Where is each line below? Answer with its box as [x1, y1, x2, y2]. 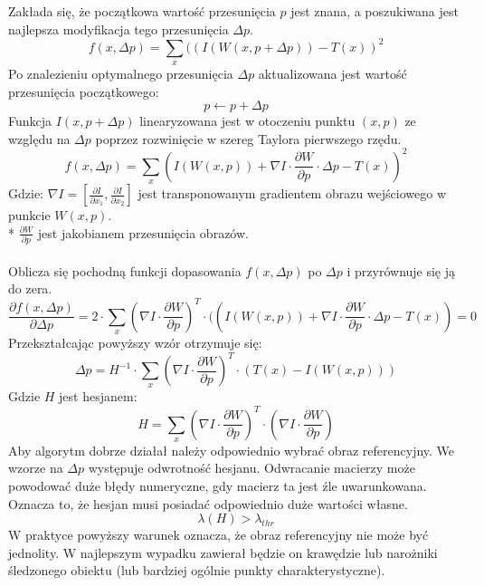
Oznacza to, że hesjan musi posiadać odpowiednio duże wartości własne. [8, 494, 408, 513]
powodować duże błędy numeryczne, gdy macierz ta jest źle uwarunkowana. [8, 476, 427, 495]
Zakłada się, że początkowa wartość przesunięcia [8, 2, 276, 20]
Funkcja [8, 111, 52, 130]
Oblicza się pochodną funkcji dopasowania [8, 261, 242, 280]
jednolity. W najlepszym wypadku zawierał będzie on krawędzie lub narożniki [8, 543, 438, 562]
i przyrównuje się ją [346, 261, 456, 280]
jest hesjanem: [59, 387, 138, 406]
